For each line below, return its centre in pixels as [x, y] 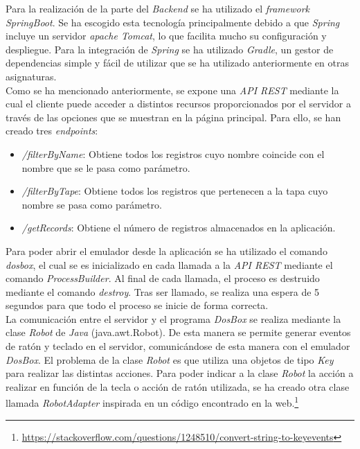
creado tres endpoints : [52, 131]
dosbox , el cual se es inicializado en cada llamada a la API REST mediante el [169, 264]
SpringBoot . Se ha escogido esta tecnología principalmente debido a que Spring [173, 22]
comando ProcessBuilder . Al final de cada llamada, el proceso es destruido [163, 278]
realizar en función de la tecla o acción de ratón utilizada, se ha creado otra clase [178, 386]
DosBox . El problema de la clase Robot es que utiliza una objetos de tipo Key [170, 359]
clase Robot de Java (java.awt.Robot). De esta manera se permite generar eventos [178, 332]
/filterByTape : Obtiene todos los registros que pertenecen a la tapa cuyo [175, 191]
